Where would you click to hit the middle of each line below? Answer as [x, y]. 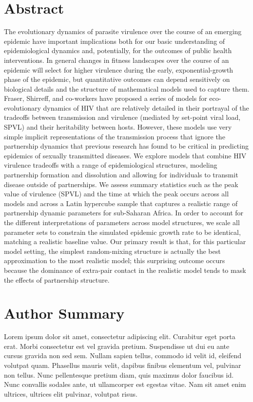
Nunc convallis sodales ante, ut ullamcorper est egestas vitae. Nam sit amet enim [125, 384]
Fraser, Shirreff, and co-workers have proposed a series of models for [106, 98]
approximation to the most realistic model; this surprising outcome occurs [115, 260]
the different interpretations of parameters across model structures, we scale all [122, 222]
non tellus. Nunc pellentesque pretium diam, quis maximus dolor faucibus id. [119, 374]
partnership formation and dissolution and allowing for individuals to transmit [121, 175]
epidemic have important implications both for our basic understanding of [115, 41]
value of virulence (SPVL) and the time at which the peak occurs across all [117, 194]
